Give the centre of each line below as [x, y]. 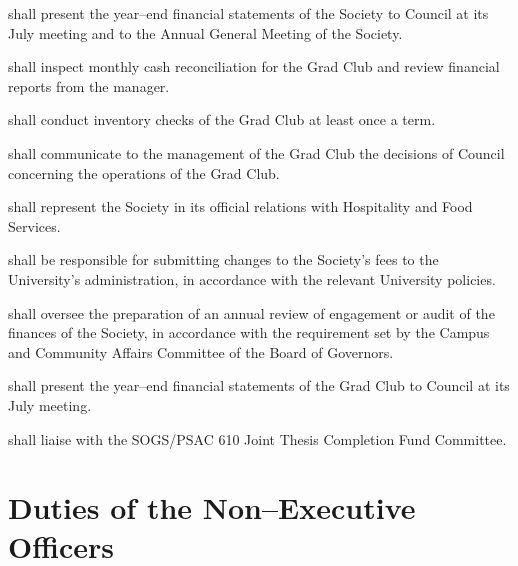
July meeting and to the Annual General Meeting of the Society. [205, 32]
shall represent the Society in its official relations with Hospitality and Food [240, 206]
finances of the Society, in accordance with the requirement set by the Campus [249, 332]
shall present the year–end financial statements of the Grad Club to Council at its [259, 385]
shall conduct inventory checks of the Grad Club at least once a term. [222, 119]
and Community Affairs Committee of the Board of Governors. [201, 351]
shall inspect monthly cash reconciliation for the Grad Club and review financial [254, 66]
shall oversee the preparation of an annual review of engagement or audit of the [251, 312]
